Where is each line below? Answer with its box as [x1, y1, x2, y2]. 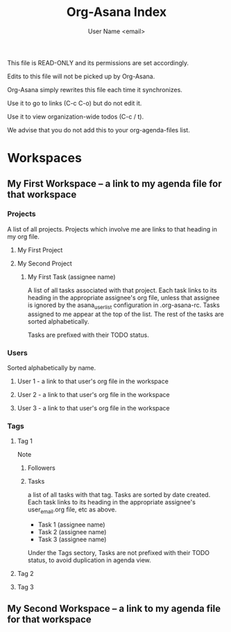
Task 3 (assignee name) [37, 535, 107, 543]
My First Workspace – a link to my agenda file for [7, 177, 222, 189]
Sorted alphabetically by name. [7, 363, 96, 371]
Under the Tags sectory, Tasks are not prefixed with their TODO [27, 549, 210, 556]
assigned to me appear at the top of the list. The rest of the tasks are [27, 310, 224, 318]
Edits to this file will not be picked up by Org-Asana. [7, 72, 155, 80]
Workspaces [7, 150, 82, 166]
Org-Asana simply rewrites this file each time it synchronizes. [7, 85, 182, 94]
